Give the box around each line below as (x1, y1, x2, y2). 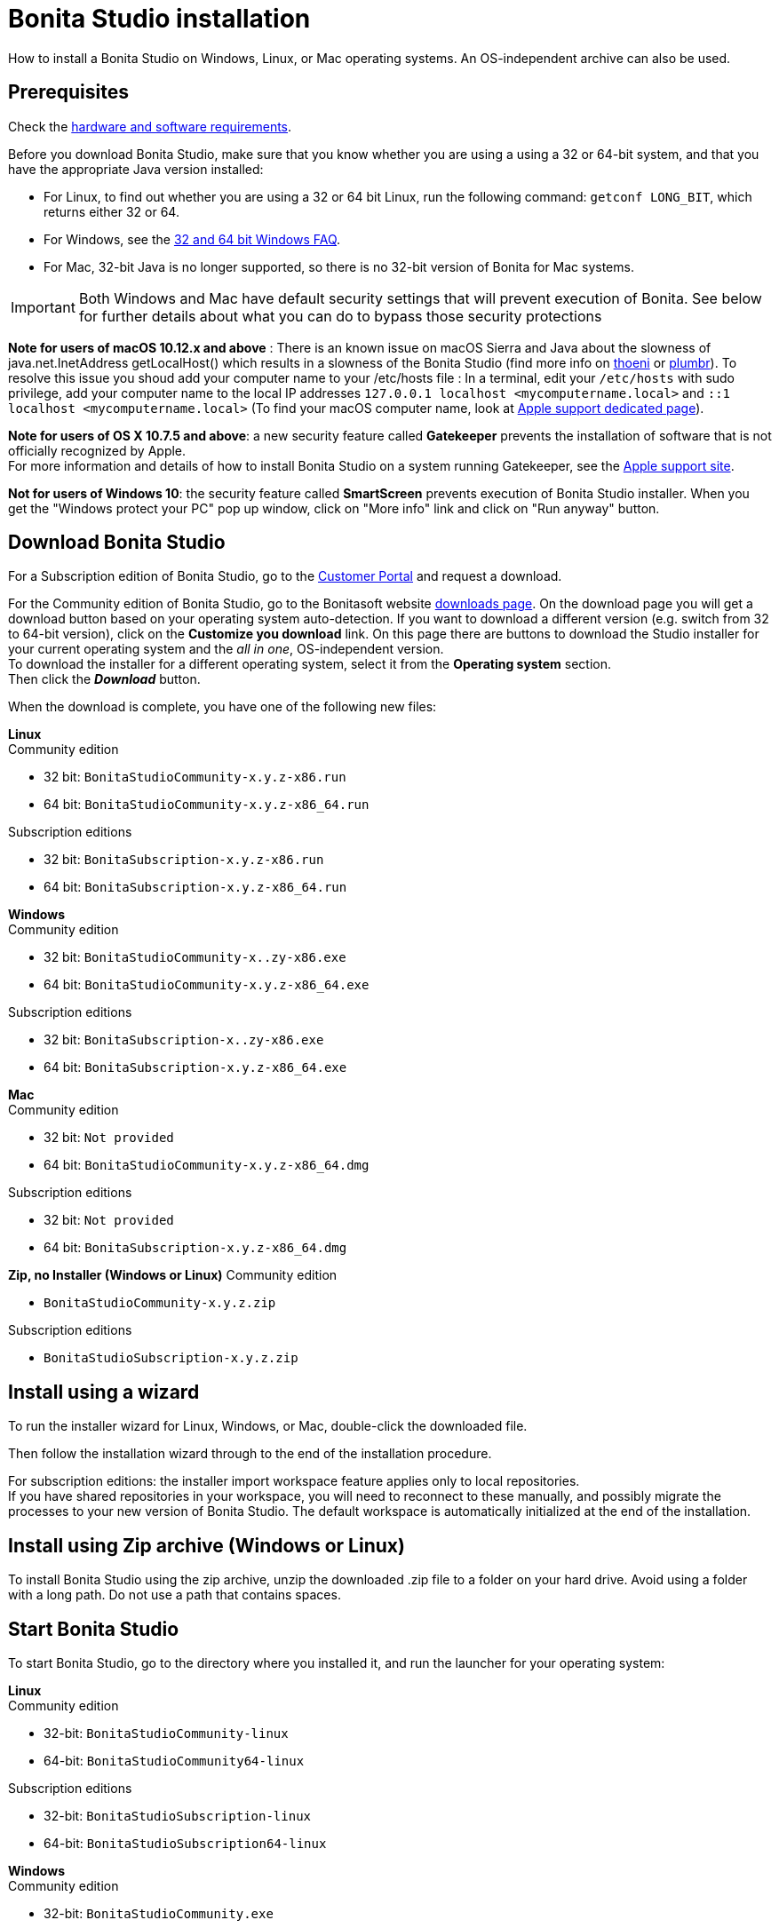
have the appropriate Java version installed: (8, 161, 264, 177)
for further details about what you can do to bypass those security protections (78, 306, 602, 325)
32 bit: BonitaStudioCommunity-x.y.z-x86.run (44, 769, 346, 785)
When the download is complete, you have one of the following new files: (8, 699, 437, 715)
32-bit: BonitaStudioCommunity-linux (44, 1725, 289, 1741)
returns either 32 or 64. (44, 203, 179, 219)
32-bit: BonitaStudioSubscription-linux (44, 1807, 312, 1823)
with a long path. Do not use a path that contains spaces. (8, 1587, 341, 1603)
